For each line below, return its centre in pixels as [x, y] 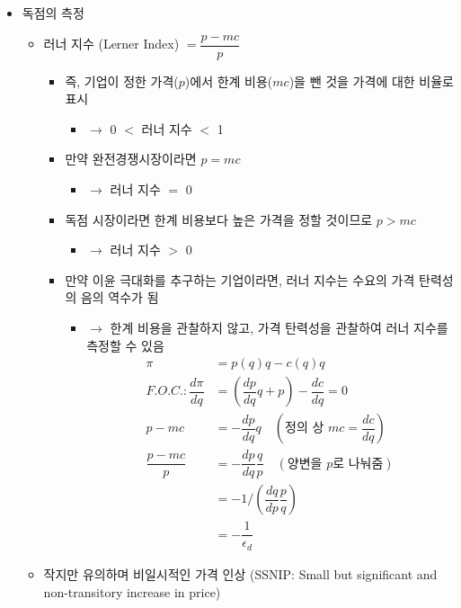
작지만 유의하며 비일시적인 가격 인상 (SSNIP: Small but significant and [240, 573]
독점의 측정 [53, 13]
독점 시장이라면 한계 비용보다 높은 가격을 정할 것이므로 [219, 219]
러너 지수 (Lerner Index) [111, 44]
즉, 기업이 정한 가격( [122, 80]
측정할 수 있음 [125, 345]
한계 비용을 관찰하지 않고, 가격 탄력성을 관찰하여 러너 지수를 [279, 327]
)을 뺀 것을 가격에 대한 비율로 [371, 80]
